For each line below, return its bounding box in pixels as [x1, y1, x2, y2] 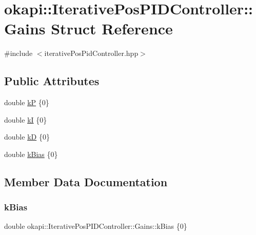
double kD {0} [4, 131, 50, 142]
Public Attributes [4, 73, 100, 89]
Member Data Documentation [4, 173, 168, 189]
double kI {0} [4, 114, 47, 125]
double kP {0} [4, 97, 49, 108]
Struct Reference [51, 18, 173, 39]
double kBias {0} [4, 148, 58, 159]
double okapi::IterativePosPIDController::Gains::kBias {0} [4, 221, 187, 231]
